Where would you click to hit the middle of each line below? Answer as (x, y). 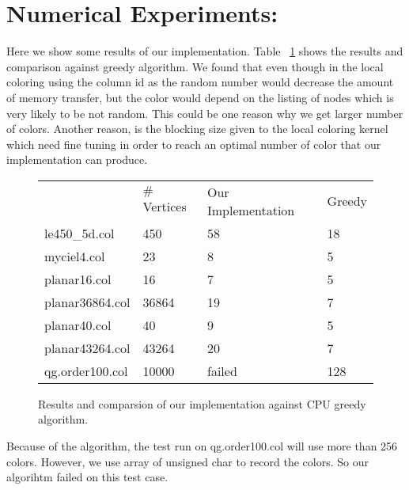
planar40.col (78, 325)
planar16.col (78, 279)
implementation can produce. (77, 160)
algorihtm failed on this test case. (87, 477)
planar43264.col (87, 348)
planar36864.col (87, 302)
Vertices (165, 207)
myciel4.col (75, 256)
